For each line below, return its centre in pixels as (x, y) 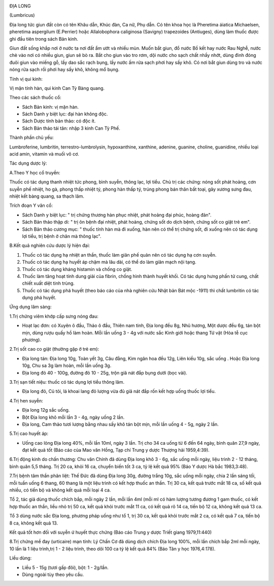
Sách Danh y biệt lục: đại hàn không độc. (65, 114)
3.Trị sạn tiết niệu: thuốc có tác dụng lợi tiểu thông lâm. (67, 382)
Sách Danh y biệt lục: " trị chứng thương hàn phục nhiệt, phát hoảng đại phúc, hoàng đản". (117, 215)
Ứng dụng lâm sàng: (30, 307)
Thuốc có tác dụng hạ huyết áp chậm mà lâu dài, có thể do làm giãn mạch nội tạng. (109, 262)
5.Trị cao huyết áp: (29, 434)
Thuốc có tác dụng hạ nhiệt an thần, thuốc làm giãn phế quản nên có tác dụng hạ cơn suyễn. (119, 255)
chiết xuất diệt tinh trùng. (48, 283)
